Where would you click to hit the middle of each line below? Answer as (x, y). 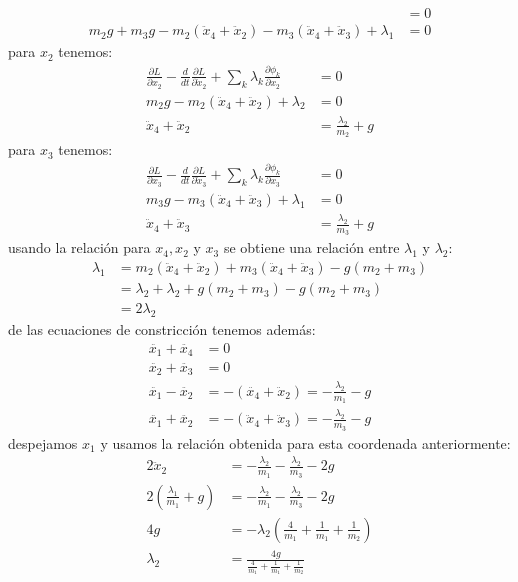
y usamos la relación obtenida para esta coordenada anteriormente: (305, 442)
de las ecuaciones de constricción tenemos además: (162, 328)
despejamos (43, 442)
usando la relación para (79, 247)
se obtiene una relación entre (311, 247)
